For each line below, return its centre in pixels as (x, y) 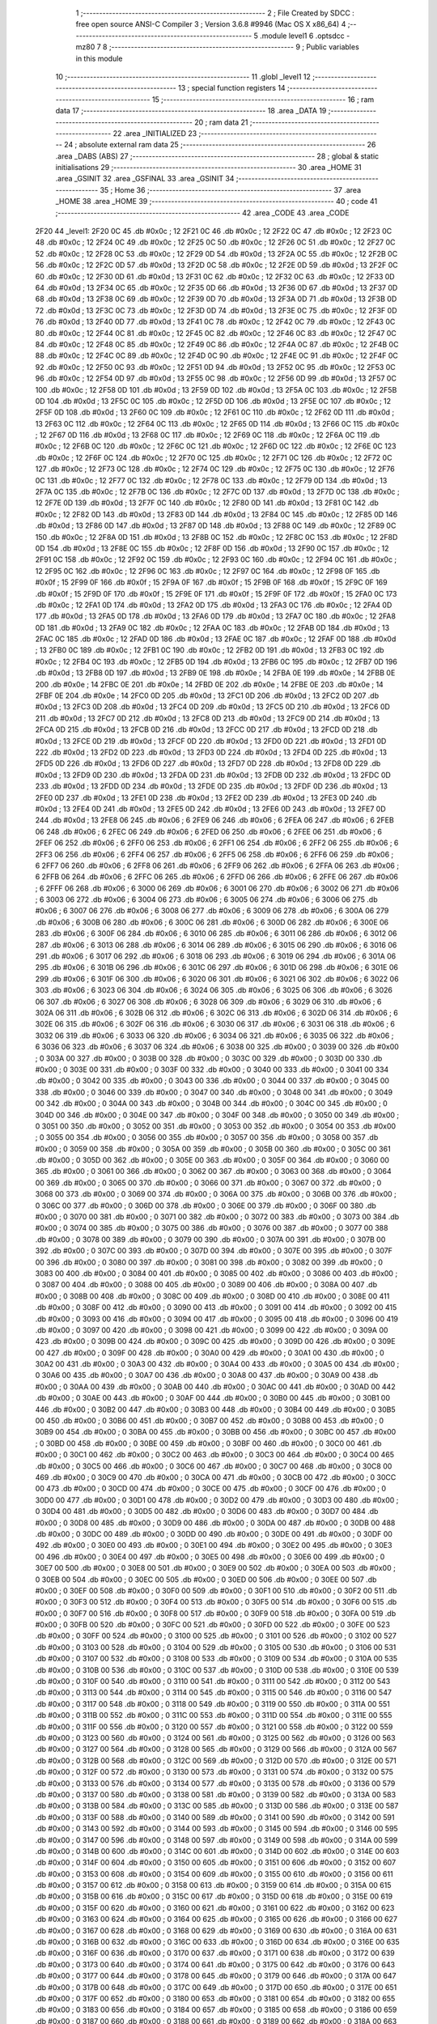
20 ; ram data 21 (221, 122)
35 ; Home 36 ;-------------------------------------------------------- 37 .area (231, 189)
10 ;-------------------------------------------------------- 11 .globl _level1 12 (183, 76)
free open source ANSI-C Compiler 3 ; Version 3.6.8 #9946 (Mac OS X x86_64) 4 (211, 24)
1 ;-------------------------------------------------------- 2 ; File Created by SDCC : (215, 13)
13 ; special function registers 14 (232, 88)
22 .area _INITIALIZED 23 (155, 133)
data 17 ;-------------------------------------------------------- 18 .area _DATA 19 (191, 111)
